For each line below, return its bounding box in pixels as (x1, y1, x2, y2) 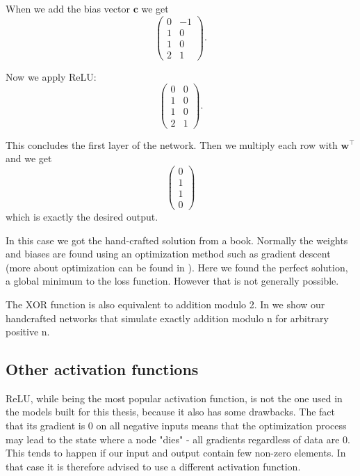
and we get (6, 151, 52, 166)
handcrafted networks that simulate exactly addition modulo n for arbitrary (6, 310, 329, 325)
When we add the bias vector (6, 1, 130, 15)
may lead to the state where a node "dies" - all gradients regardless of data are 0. (6, 431, 350, 446)
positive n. (6, 324, 50, 339)
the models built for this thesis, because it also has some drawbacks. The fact (6, 404, 335, 419)
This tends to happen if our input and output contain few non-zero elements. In (6, 445, 346, 460)
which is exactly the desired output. (6, 209, 158, 223)
